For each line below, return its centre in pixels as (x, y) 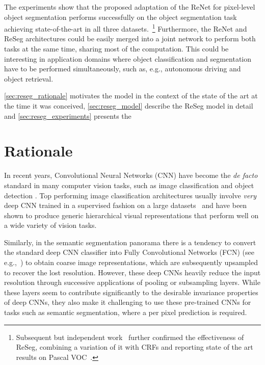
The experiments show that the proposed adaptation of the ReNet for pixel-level (130, 7)
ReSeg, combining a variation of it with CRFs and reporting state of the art (135, 347)
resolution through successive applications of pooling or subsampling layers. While (132, 282)
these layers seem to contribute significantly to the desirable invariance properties (131, 292)
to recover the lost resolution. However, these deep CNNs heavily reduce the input (132, 272)
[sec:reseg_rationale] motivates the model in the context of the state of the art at (131, 96)
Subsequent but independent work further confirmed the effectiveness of (130, 337)
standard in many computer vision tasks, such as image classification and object (129, 185)
